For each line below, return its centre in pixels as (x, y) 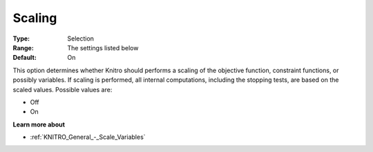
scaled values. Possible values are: (63, 89)
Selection (81, 39)
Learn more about (39, 124)
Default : (25, 58)
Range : (23, 47)
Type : (21, 39)
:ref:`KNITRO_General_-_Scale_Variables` (88, 137)
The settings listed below (103, 47)
